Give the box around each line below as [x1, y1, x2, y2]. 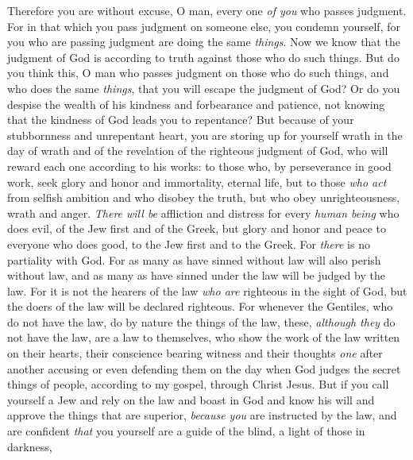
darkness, [7, 438, 52, 454]
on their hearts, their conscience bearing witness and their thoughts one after [7, 345, 383, 361]
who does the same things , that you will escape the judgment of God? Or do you [7, 79, 400, 96]
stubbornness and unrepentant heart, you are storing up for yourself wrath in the [7, 126, 403, 143]
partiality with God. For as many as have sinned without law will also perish [7, 251, 381, 268]
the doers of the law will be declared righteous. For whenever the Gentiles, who [7, 298, 393, 315]
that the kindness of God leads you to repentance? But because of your [7, 111, 354, 128]
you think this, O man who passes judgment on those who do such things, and [7, 64, 389, 81]
